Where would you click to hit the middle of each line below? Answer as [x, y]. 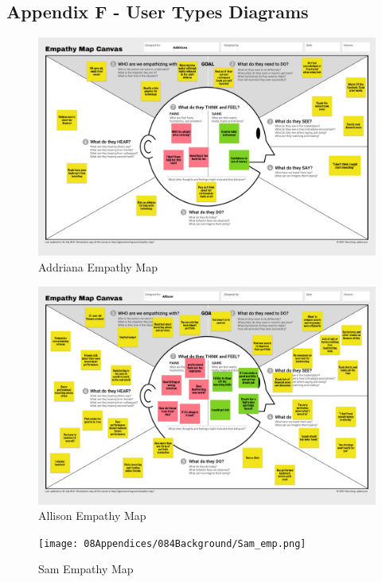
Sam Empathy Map [86, 569]
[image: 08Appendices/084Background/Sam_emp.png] [172, 543]
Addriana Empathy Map [98, 266]
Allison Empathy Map [92, 516]
